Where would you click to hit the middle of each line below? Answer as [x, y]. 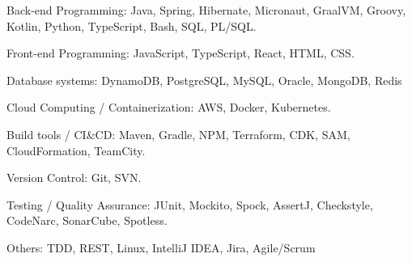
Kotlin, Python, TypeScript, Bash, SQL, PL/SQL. [132, 25]
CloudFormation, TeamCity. [76, 150]
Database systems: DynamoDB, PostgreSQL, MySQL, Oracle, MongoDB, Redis [204, 80]
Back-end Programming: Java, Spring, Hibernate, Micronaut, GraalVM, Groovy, [206, 10]
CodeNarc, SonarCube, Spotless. [87, 220]
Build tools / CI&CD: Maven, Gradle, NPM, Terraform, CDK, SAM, [178, 134]
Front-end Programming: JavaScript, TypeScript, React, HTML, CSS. [181, 53]
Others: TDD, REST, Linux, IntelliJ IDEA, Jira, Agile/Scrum [161, 247]
